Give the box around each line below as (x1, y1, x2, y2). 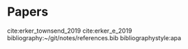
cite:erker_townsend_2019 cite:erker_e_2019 (7, 27, 132, 35)
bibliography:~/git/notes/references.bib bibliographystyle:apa (7, 33, 182, 42)
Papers (7, 4, 49, 20)
